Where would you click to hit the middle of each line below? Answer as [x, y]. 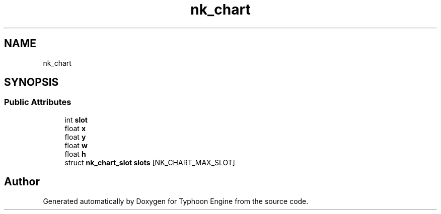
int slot [76, 120]
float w [76, 145]
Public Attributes [38, 102]
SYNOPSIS [31, 82]
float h [75, 154]
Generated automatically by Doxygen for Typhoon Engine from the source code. [176, 201]
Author [22, 182]
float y [75, 137]
